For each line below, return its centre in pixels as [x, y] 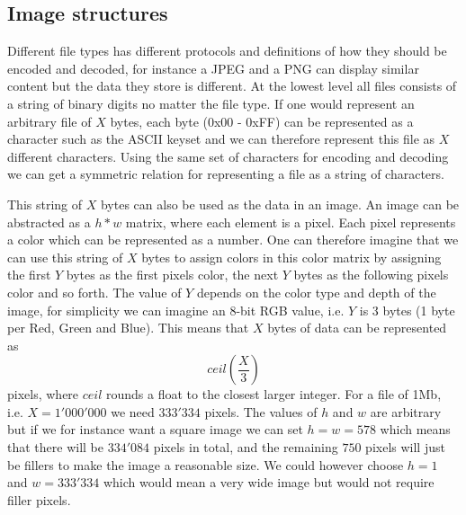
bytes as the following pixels [371, 275]
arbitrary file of [49, 121]
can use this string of [65, 257]
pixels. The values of [261, 411]
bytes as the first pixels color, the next [172, 275]
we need [133, 411]
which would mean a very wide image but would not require [269, 482]
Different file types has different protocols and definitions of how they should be [227, 51]
